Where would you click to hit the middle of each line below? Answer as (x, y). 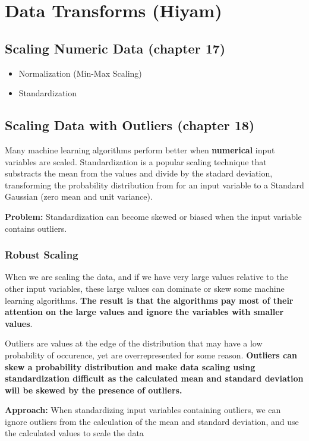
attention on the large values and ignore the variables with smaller (144, 312)
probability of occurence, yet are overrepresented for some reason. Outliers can (151, 355)
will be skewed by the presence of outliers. (94, 390)
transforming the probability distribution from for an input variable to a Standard (154, 185)
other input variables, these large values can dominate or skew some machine (145, 288)
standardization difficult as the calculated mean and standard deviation (154, 378)
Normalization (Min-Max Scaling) (80, 73)
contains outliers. (36, 228)
